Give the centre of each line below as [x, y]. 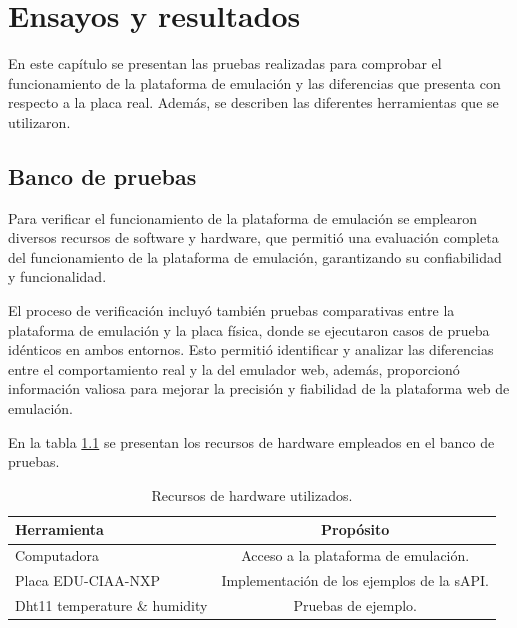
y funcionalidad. [57, 276]
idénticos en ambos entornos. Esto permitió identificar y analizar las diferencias [251, 349]
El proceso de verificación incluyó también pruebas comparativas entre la [231, 310]
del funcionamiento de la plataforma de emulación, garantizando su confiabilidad [255, 256]
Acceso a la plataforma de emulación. [355, 555]
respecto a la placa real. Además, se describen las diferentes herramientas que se [253, 102]
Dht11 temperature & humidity [111, 604]
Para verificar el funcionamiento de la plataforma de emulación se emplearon [243, 217]
